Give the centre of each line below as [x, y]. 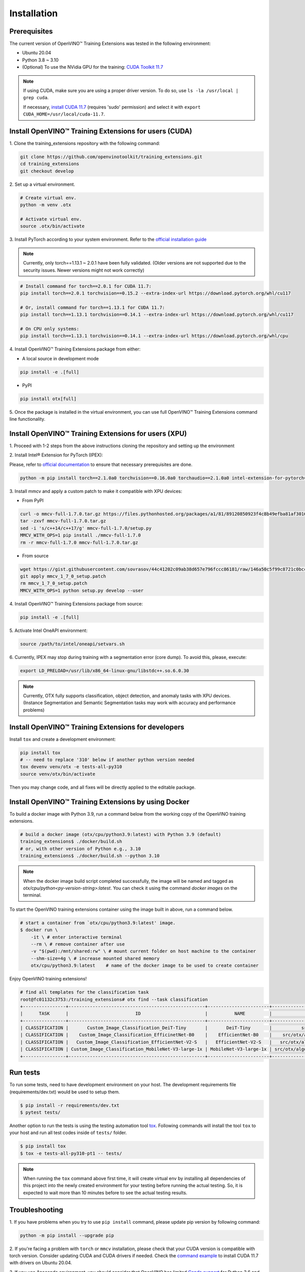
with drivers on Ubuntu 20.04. [41, 1263]
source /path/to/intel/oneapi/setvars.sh [72, 644]
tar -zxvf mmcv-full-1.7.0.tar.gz [63, 521]
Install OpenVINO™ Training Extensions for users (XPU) [98, 433]
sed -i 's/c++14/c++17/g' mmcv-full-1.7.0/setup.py [86, 528]
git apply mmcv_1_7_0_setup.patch [63, 576]
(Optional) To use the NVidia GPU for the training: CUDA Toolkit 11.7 [93, 67]
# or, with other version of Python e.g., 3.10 [80, 849]
